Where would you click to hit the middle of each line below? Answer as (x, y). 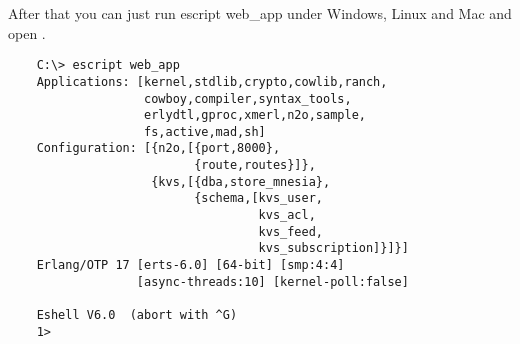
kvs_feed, (290, 231)
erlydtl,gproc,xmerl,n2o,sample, (255, 115)
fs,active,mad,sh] (205, 131)
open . (27, 32)
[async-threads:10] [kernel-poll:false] (272, 281)
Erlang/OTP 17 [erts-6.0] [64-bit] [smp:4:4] (190, 265)
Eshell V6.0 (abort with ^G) (137, 315)
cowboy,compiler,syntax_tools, (248, 98)
